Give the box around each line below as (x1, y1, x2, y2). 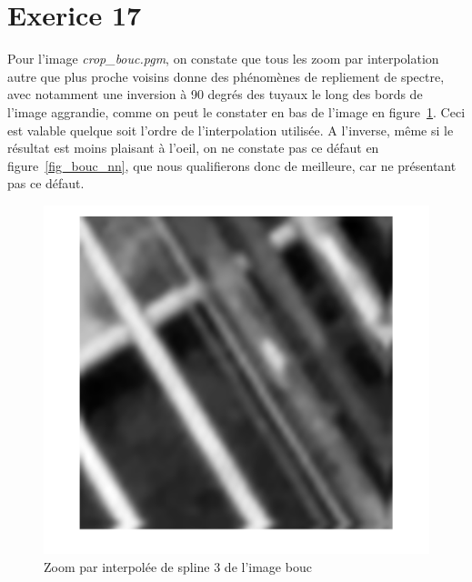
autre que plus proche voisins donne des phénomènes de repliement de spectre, (7, 66, 445, 85)
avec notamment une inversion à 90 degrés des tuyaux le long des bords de (7, 85, 423, 104)
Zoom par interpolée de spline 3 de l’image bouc (44, 557, 312, 576)
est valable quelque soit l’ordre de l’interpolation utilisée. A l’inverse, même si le (7, 120, 454, 139)
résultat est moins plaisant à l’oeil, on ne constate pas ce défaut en (7, 138, 379, 157)
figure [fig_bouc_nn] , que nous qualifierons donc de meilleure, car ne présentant (7, 156, 457, 175)
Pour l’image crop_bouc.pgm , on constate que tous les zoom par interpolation (7, 49, 439, 68)
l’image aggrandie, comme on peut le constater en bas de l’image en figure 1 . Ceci (7, 102, 466, 121)
